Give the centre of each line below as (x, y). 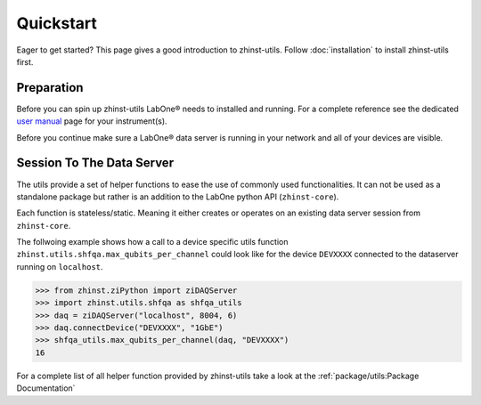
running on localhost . (60, 266)
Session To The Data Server (95, 163)
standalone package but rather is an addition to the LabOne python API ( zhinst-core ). (178, 197)
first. (25, 61)
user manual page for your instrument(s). (92, 121)
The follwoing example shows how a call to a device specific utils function (152, 242)
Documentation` (46, 388)
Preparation (50, 88)
